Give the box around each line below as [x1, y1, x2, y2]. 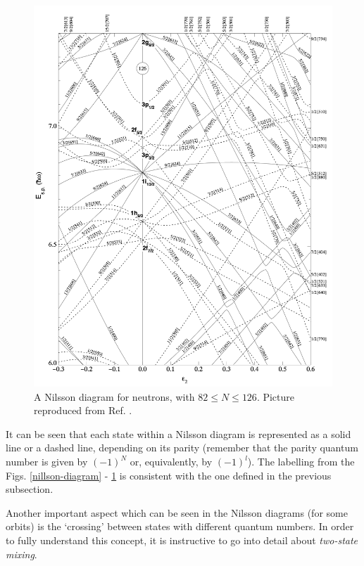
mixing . [6, 546, 37, 561]
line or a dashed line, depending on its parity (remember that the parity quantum [6, 440, 358, 455]
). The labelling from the [247, 454, 355, 468]
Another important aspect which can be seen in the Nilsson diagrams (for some [6, 505, 348, 520]
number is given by [6, 454, 88, 468]
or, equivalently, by [130, 454, 213, 468]
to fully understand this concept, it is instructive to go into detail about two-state [6, 532, 358, 547]
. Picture [256, 389, 295, 404]
